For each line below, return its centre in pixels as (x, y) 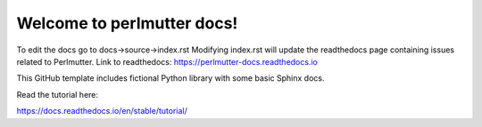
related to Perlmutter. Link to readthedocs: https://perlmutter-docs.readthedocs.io (167, 61)
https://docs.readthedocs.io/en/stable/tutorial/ (102, 111)
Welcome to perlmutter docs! (127, 23)
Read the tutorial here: (57, 94)
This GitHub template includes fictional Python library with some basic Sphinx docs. (170, 78)
